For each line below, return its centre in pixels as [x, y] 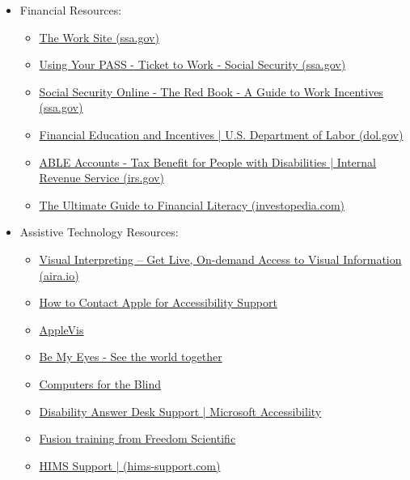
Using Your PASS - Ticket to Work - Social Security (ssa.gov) [192, 64]
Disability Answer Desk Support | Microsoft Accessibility [180, 411]
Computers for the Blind [100, 383]
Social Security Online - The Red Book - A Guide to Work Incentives [211, 91]
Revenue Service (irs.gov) [101, 178]
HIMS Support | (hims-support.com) [130, 465]
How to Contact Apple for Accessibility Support [158, 302]
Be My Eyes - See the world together [131, 357]
